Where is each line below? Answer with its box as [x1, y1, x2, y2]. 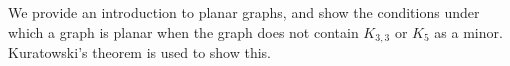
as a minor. [434, 21, 503, 42]
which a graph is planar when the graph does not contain [8, 21, 359, 42]
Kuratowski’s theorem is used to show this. [8, 42, 272, 63]
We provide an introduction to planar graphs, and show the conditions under [8, 2, 480, 22]
